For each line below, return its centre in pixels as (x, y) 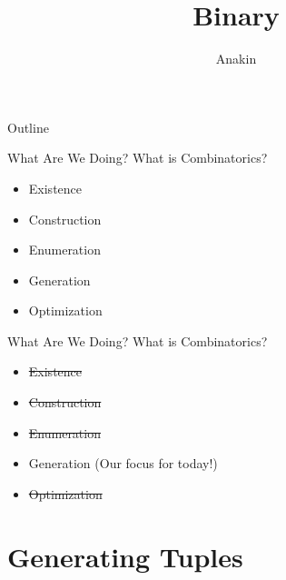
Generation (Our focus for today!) (123, 463)
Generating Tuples (125, 556)
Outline (28, 127)
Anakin (236, 59)
